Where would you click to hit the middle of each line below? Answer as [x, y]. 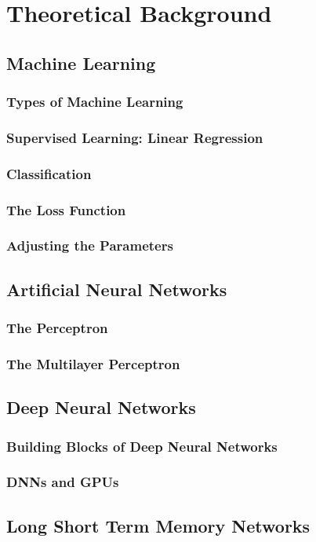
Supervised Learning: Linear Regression [135, 137]
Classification [49, 173]
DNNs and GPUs [63, 482]
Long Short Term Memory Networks [158, 525]
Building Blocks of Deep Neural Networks [142, 446]
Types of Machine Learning [95, 102]
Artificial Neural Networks [117, 289]
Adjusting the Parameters [90, 245]
